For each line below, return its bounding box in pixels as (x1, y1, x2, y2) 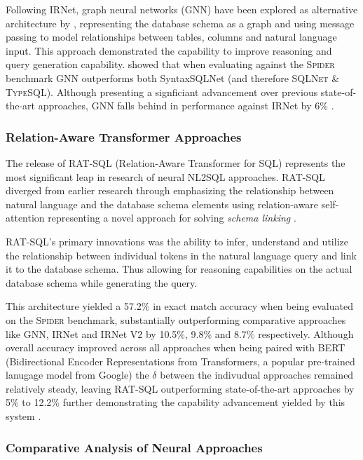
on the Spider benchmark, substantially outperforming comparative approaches (6, 312, 346, 327)
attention (6, 210, 45, 225)
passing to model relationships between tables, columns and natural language (6, 29, 337, 44)
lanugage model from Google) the (6, 367, 149, 382)
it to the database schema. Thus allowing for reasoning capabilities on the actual (6, 262, 352, 276)
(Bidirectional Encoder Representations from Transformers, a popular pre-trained (6, 353, 355, 368)
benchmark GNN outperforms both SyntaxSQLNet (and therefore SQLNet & (6, 70, 340, 85)
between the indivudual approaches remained (160, 367, 354, 382)
